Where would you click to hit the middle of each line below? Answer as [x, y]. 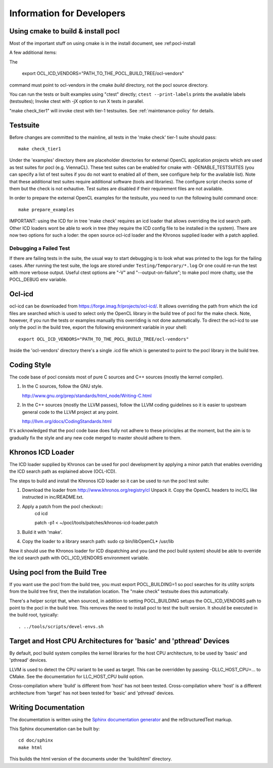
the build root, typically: [34, 615]
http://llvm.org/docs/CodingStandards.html [67, 421]
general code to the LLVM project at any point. [70, 412]
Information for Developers [67, 13]
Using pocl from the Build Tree [58, 572]
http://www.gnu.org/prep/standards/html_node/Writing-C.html [87, 396]
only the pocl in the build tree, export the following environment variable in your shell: [98, 327]
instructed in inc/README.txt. [53, 497]
